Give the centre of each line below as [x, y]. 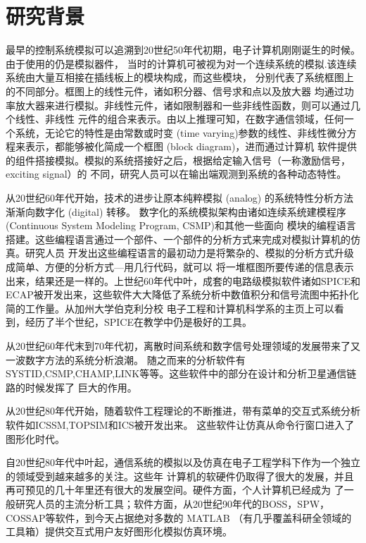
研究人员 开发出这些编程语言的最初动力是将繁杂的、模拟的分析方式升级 [189, 253]
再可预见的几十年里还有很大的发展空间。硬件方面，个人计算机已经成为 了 [175, 490]
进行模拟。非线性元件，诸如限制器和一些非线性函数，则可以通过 [202, 105]
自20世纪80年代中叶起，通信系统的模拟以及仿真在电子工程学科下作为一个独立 [183, 462]
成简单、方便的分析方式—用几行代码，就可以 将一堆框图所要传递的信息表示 [180, 267]
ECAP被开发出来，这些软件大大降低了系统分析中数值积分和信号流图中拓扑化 [182, 294]
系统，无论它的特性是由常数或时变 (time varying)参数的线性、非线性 [171, 132]
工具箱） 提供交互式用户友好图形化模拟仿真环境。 [119, 531]
